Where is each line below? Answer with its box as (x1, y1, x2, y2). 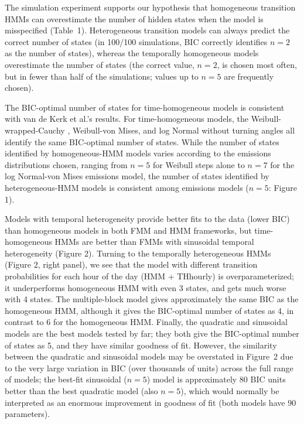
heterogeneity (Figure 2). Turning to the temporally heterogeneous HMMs (5, 247, 271, 259)
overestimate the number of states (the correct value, (5, 58, 194, 70)
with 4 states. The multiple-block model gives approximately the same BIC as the (5, 293, 299, 305)
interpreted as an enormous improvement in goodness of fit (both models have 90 (5, 396, 296, 408)
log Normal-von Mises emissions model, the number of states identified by (5, 170, 269, 182)
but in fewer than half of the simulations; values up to (5, 70, 199, 82)
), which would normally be (180, 385, 279, 396)
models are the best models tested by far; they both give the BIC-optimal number (5, 327, 299, 340)
